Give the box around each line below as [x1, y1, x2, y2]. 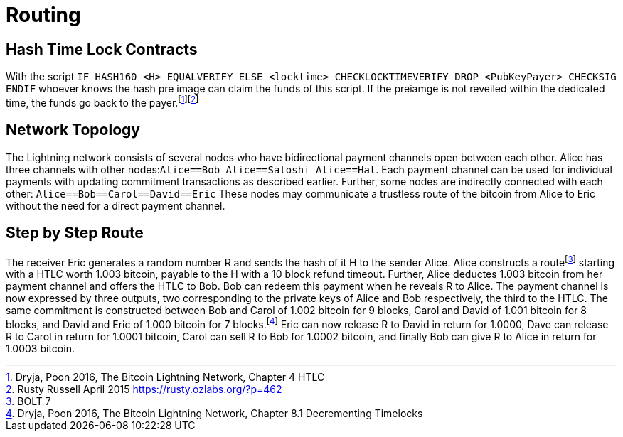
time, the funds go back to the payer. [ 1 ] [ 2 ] [6, 95, 199, 109]
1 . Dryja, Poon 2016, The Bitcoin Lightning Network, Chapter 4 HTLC [6, 370, 325, 383]
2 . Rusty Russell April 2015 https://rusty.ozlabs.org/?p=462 [6, 382, 282, 395]
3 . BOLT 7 [6, 394, 51, 407]
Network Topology [6, 121, 140, 139]
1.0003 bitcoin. [6, 342, 75, 355]
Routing [6, 3, 81, 27]
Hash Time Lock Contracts [6, 40, 198, 58]
